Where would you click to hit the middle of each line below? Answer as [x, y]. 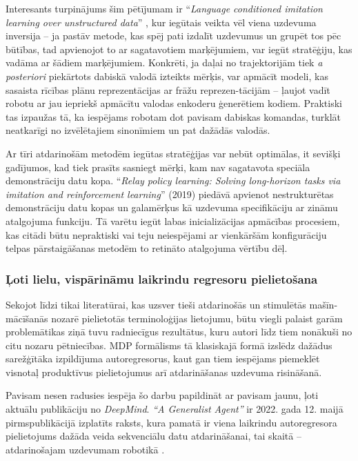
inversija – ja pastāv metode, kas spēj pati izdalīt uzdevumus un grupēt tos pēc [173, 36]
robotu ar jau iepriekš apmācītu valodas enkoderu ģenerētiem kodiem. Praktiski [174, 103]
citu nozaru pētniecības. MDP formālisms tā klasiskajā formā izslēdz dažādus [169, 345]
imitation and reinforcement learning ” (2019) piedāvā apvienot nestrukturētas [170, 194]
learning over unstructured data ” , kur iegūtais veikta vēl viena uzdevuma [161, 22]
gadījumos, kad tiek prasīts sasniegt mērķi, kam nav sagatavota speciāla [158, 167]
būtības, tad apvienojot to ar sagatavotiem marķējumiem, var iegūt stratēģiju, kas [179, 49]
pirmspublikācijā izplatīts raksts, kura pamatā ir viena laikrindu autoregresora [171, 422]
